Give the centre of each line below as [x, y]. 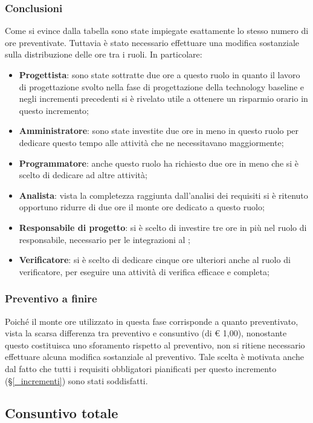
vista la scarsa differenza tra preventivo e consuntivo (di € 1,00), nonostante [146, 333]
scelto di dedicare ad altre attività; [83, 175]
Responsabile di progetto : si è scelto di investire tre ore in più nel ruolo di [163, 227]
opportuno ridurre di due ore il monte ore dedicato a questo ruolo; [142, 207]
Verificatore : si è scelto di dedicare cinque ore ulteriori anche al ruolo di [155, 260]
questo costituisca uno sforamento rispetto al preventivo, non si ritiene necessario [155, 345]
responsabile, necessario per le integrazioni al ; [105, 239]
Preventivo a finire [51, 298]
